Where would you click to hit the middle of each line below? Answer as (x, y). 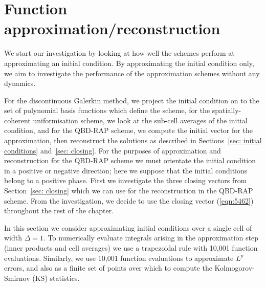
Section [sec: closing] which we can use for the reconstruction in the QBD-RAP (129, 191)
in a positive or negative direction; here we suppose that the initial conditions (126, 170)
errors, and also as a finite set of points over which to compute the (108, 268)
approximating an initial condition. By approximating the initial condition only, (129, 63)
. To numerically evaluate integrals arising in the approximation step (151, 238)
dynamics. (20, 83)
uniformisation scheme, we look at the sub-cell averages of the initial (140, 120)
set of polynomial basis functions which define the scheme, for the (107, 110)
